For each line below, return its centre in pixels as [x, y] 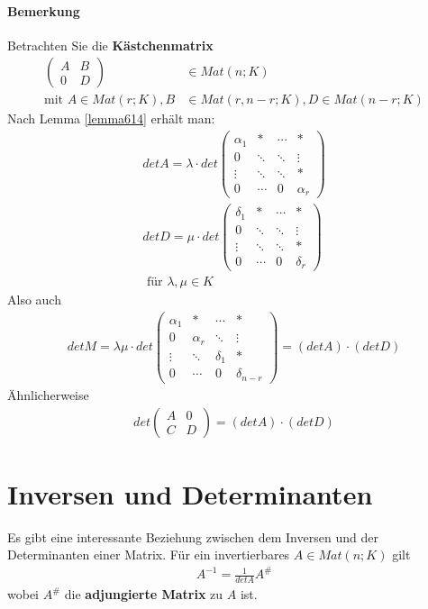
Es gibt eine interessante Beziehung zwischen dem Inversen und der [193, 536]
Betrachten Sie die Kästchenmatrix [110, 45]
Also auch [34, 300]
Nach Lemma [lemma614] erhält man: [111, 118]
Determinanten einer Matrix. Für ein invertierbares [149, 554]
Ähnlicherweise [48, 394]
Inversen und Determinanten [190, 493]
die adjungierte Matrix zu [144, 594]
